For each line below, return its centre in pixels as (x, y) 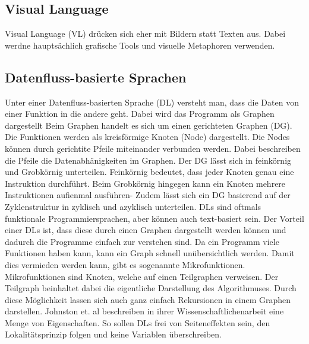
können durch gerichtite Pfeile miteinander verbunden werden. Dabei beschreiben (153, 148)
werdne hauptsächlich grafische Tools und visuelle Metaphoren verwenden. (140, 45)
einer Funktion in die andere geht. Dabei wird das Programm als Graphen (140, 114)
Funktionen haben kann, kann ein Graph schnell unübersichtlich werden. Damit (150, 253)
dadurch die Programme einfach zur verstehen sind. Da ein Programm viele (142, 241)
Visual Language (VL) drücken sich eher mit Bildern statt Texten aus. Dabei (145, 34)
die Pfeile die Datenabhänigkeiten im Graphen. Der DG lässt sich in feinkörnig (148, 160)
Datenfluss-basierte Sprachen (96, 77)
